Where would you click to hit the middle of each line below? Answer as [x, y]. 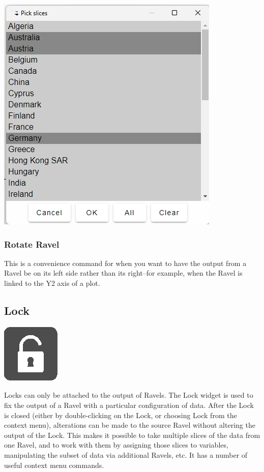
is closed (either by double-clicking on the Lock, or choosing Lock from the [121, 415]
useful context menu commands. [54, 465]
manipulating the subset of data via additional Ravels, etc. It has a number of [126, 454]
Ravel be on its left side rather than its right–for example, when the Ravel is [123, 273]
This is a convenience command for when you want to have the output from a [125, 263]
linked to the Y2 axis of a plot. [52, 283]
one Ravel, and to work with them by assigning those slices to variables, [116, 445]
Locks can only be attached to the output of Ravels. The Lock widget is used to [129, 395]
